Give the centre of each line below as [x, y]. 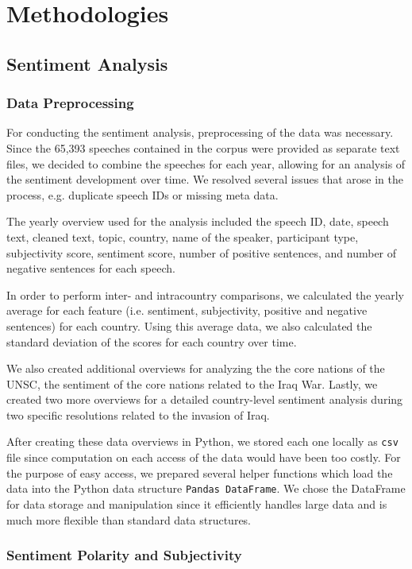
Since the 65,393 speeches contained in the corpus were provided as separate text [203, 147]
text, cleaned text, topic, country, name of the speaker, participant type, [183, 236]
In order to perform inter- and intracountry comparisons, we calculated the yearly [206, 294]
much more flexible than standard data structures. [129, 519]
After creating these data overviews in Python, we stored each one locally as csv [202, 441]
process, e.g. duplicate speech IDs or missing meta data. [142, 194]
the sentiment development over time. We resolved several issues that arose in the [205, 179]
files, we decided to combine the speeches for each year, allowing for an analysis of [206, 163]
